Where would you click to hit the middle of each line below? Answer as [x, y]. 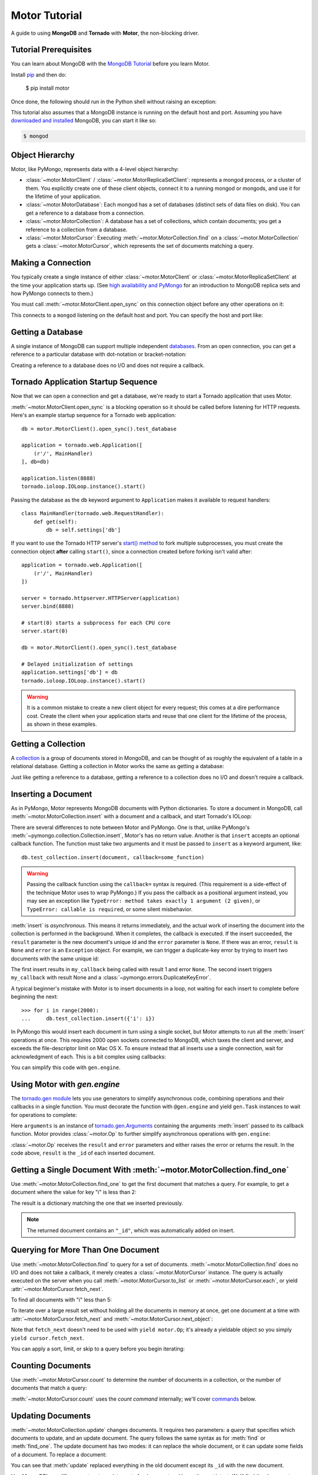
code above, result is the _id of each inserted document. [83, 1153]
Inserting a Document [52, 794]
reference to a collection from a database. [77, 230]
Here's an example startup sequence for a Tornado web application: [93, 415]
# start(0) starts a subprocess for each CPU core [96, 623]
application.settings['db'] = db [69, 672]
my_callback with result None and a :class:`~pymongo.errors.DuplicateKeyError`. [111, 978]
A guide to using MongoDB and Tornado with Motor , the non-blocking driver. [105, 33]
